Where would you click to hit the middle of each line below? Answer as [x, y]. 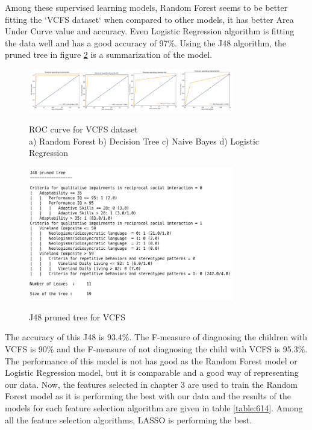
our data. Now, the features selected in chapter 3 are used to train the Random [151, 384]
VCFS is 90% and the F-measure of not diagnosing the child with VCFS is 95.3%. [156, 348]
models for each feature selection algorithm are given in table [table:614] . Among [154, 407]
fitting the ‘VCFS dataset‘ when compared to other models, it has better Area [149, 19]
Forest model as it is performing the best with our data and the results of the [148, 396]
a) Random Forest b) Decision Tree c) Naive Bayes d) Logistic [144, 141]
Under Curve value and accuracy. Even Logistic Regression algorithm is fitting [150, 31]
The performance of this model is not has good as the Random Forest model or [151, 360]
